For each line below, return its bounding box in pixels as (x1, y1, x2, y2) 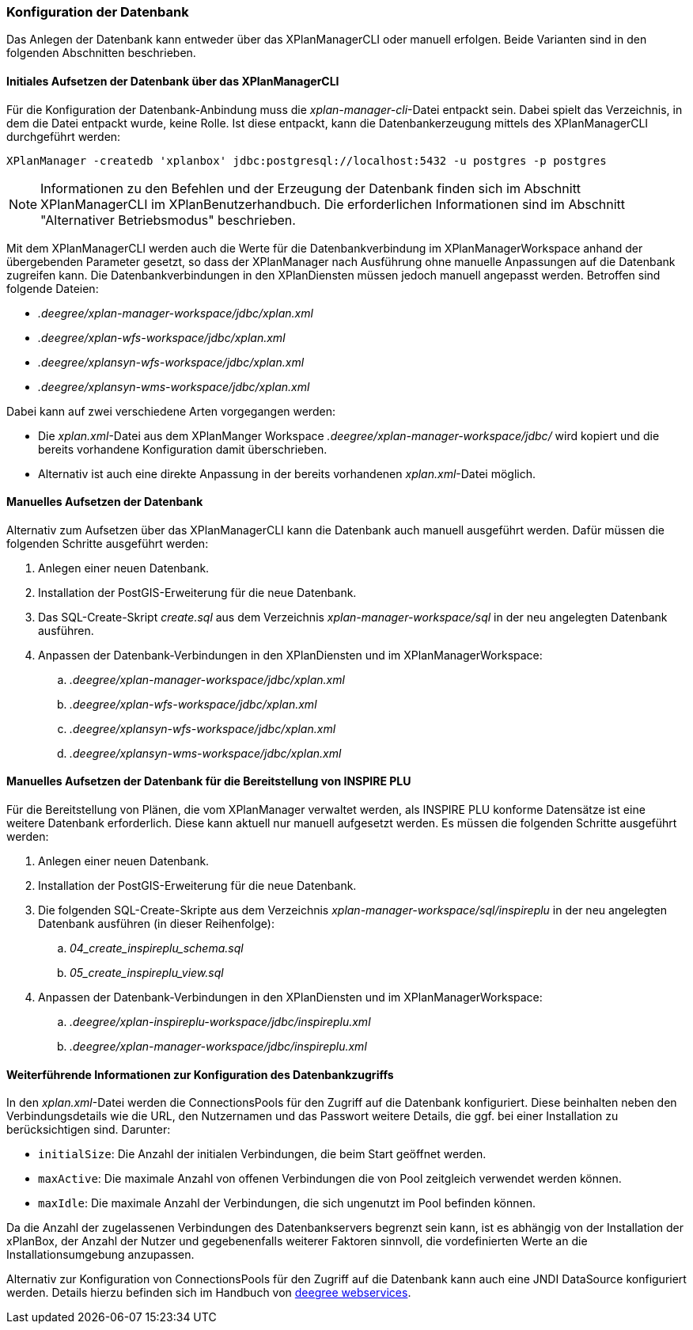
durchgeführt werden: (6, 129, 121, 143)
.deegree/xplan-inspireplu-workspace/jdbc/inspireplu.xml (70, 1015, 371, 1029)
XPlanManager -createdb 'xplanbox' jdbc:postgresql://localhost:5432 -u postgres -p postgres (6, 154, 607, 167)
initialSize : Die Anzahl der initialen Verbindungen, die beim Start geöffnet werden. (38, 1147, 487, 1161)
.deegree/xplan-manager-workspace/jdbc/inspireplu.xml (70, 1039, 367, 1054)
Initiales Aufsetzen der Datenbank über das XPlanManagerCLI (6, 74, 339, 88)
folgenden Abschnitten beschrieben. (6, 46, 196, 60)
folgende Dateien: (6, 281, 99, 295)
